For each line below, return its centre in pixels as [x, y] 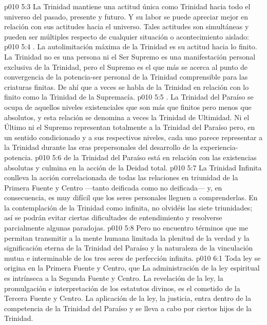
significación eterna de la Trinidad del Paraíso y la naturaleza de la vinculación [129, 248]
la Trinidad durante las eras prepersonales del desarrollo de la [101, 147]
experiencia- [219, 147]
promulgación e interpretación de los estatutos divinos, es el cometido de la [122, 288]
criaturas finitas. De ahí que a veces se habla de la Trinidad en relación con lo [127, 87]
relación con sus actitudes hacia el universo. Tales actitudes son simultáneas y [127, 26]
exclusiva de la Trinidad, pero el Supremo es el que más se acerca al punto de [126, 66]
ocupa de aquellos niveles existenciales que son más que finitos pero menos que [128, 107]
